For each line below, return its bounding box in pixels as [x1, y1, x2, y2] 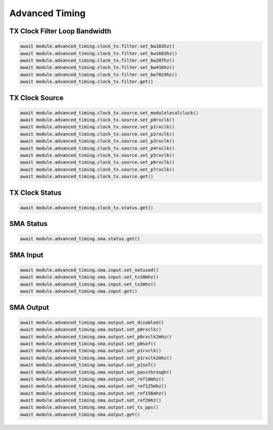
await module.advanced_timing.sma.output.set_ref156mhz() [20, 390, 167, 396]
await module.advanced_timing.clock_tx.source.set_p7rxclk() [20, 166, 175, 172]
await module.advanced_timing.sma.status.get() [20, 236, 140, 242]
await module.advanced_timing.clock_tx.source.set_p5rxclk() [20, 152, 175, 158]
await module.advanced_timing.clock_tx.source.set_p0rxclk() [20, 117, 175, 123]
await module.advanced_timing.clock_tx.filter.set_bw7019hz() [20, 71, 177, 77]
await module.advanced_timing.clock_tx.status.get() [20, 205, 154, 210]
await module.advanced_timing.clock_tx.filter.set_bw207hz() [20, 57, 175, 63]
